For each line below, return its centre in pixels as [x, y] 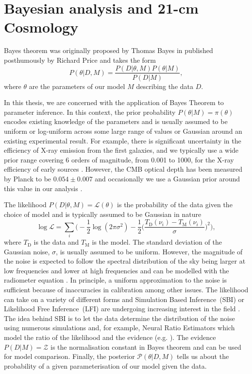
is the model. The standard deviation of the [157, 242]
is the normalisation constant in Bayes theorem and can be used [146, 347]
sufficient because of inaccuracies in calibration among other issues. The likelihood [126, 290]
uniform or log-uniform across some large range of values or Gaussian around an [123, 131]
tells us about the [203, 356]
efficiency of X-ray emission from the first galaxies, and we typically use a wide [121, 150]
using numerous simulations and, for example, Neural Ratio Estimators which [119, 328]
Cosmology [41, 27]
